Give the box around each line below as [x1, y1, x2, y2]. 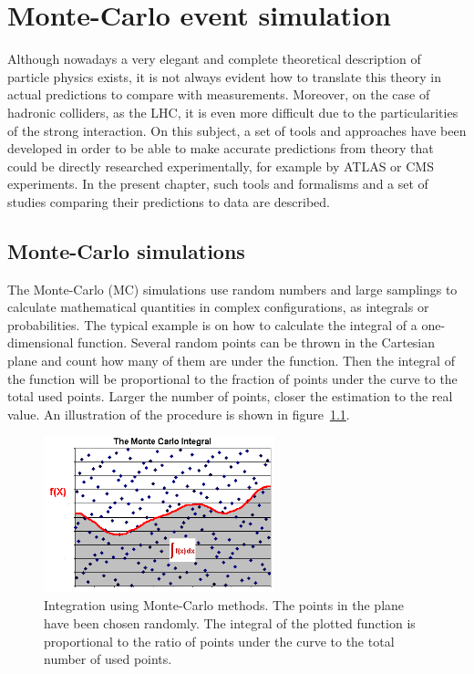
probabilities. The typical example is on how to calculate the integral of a [7, 315, 417, 334]
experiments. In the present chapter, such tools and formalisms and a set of [7, 174, 428, 193]
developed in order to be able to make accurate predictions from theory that [7, 139, 434, 158]
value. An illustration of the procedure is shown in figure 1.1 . [7, 404, 350, 423]
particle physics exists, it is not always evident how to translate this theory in [7, 67, 441, 86]
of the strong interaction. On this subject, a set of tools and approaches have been [7, 120, 467, 140]
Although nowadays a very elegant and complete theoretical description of [7, 49, 421, 68]
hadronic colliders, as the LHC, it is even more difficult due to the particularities [7, 102, 459, 121]
